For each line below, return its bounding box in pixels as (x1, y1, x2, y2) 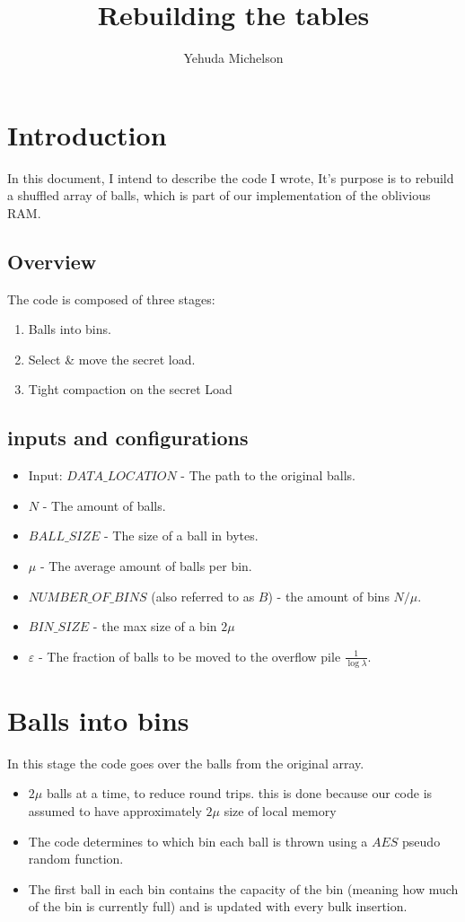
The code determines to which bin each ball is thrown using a (28, 831, 368, 850)
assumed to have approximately (28, 801, 202, 820)
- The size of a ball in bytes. (104, 526, 259, 545)
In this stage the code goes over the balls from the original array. (7, 753, 364, 772)
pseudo (402, 831, 441, 850)
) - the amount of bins (268, 586, 390, 605)
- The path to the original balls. (180, 466, 355, 485)
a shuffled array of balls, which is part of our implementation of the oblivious (7, 186, 431, 205)
